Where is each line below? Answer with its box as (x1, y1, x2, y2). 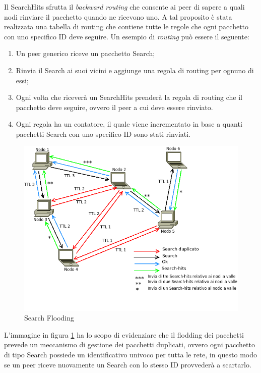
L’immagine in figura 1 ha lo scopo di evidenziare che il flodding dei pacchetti (4, 329, 244, 340)
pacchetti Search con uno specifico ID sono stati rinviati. (16, 128, 191, 139)
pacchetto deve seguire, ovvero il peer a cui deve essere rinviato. (16, 101, 213, 112)
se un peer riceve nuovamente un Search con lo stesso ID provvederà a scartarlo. (4, 359, 251, 369)
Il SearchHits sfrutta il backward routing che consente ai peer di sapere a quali (4, 2, 245, 12)
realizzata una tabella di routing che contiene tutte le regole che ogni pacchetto (4, 21, 249, 32)
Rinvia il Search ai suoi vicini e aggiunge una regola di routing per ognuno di (16, 65, 254, 75)
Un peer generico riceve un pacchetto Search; (16, 48, 155, 59)
